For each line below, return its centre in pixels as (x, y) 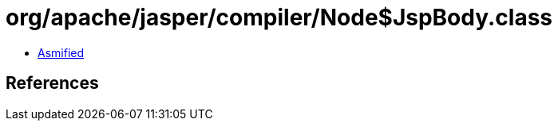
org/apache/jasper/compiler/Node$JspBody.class (279, 17)
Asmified (61, 52)
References (52, 83)
